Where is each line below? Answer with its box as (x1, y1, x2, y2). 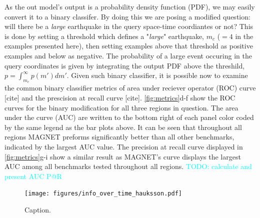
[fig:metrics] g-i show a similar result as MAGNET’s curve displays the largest (4, 151, 241, 161)
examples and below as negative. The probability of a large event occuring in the (4, 50, 252, 60)
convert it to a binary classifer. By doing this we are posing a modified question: (4, 11, 250, 21)
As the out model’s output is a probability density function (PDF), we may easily (4, 1, 255, 11)
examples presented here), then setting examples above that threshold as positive (4, 40, 253, 51)
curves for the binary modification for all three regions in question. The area (4, 102, 238, 112)
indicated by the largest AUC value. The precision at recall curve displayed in (4, 141, 243, 151)
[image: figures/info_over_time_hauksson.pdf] (24, 190, 182, 197)
